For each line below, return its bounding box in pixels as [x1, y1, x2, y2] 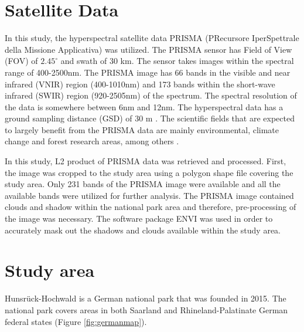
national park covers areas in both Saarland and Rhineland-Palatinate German [5, 303, 288, 316]
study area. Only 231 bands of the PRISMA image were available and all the [5, 178, 281, 190]
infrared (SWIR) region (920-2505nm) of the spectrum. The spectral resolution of [5, 89, 297, 101]
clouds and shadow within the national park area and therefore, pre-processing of [5, 201, 296, 213]
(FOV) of [5, 55, 38, 67]
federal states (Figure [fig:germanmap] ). [5, 315, 147, 327]
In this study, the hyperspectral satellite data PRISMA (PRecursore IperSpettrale [5, 32, 299, 44]
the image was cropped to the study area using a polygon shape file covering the [5, 166, 293, 178]
